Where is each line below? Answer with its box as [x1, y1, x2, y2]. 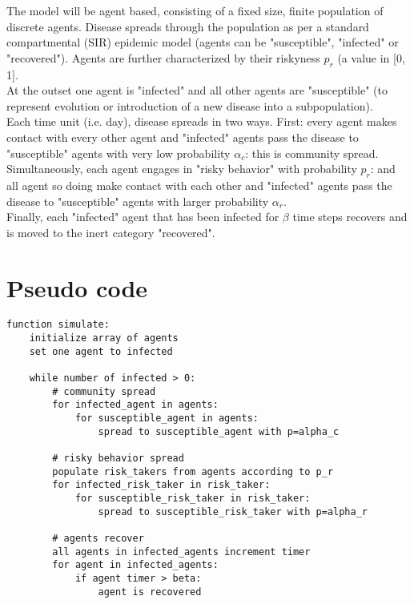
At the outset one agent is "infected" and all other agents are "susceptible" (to [6, 82, 388, 99]
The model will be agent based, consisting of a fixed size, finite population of [6, 2, 384, 18]
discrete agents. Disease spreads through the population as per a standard [6, 18, 369, 34]
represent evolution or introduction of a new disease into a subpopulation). [6, 97, 373, 114]
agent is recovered [98, 586, 202, 598]
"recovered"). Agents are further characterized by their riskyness [6, 49, 320, 66]
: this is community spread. [245, 144, 379, 161]
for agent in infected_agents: [52, 559, 219, 571]
